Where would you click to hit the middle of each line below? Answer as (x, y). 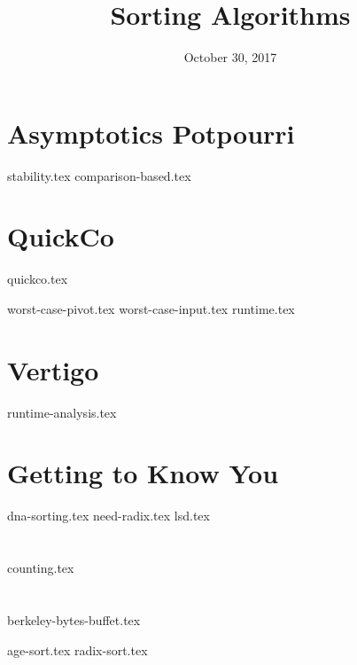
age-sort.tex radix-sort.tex (78, 649)
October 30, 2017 (230, 57)
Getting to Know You (143, 473)
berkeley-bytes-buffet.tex (74, 619)
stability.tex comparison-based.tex (99, 175)
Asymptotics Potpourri (151, 133)
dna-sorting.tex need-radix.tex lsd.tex (109, 516)
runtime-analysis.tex (62, 412)
